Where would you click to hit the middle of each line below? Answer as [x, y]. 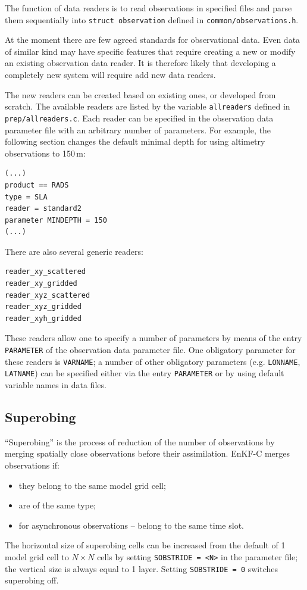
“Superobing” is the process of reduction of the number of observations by [140, 441]
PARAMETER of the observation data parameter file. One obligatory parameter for [150, 350]
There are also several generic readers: [74, 251]
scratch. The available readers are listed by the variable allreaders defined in [148, 106]
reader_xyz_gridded [43, 307]
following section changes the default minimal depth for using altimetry [135, 141]
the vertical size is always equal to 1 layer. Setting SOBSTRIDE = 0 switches [142, 568]
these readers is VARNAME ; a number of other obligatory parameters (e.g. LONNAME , [153, 361]
